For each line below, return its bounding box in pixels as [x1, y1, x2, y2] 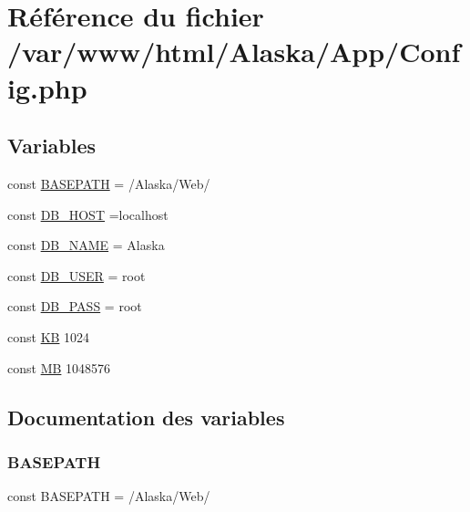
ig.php [7, 68, 87, 106]
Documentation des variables [7, 402, 285, 431]
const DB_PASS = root [7, 297, 142, 316]
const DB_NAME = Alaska [7, 235, 165, 255]
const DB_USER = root [7, 266, 146, 285]
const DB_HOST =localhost [7, 204, 169, 224]
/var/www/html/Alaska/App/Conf [7, 33, 461, 70]
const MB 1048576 [7, 358, 111, 377]
